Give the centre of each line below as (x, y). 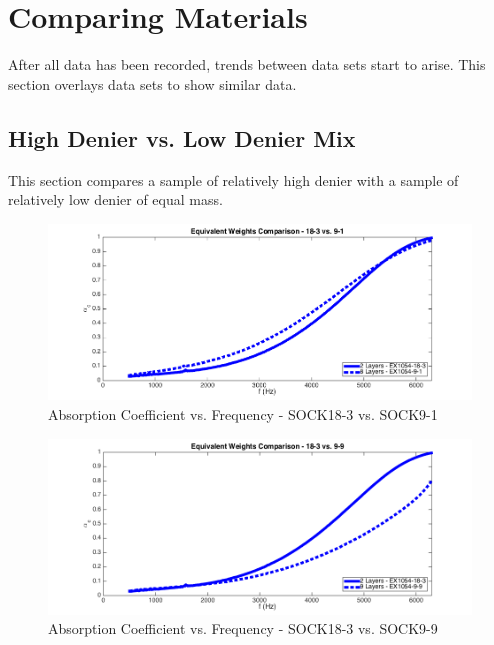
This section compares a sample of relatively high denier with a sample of (233, 179)
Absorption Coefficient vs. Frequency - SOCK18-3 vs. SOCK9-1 (243, 414)
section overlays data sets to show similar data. (152, 83)
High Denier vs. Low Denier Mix (182, 137)
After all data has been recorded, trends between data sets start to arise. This (247, 64)
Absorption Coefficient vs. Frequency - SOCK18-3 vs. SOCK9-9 (243, 628)
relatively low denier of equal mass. (115, 199)
